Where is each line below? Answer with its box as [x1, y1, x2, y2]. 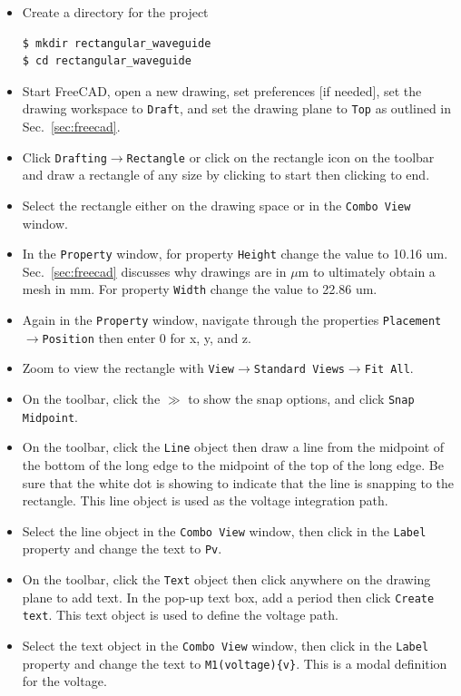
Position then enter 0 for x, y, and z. [42, 328, 251, 347]
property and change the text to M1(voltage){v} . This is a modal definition [22, 653, 447, 672]
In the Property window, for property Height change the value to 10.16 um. [22, 244, 448, 263]
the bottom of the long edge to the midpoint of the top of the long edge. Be [22, 455, 444, 474]
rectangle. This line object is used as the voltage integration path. [22, 491, 388, 510]
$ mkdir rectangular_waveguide [22, 36, 211, 50]
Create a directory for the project [22, 3, 209, 21]
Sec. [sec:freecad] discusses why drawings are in [22, 261, 287, 280]
